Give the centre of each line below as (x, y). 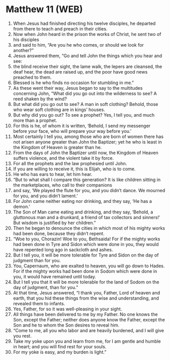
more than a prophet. (35, 120)
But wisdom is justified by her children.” (54, 223)
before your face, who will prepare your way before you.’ (72, 131)
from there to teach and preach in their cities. (60, 28)
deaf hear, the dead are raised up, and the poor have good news (80, 71)
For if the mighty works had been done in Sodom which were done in (85, 271)
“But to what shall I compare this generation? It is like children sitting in (87, 179)
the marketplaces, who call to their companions (62, 185)
